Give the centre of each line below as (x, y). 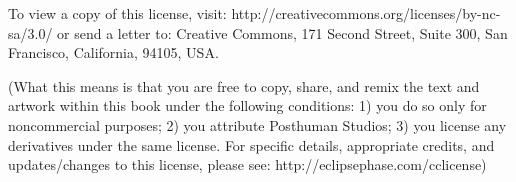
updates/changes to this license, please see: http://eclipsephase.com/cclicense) (247, 164)
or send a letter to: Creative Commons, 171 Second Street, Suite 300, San (282, 32)
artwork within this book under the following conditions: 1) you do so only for (247, 105)
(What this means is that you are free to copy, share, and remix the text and (244, 85)
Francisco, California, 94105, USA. (113, 52)
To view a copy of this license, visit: (117, 13)
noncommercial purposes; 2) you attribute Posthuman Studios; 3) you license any (257, 124)
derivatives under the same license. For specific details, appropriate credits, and (251, 144)
